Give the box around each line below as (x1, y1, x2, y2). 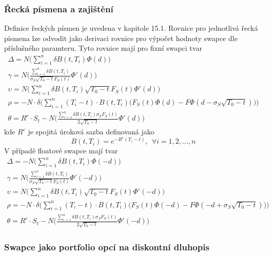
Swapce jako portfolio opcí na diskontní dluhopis (4, 240, 209, 253)
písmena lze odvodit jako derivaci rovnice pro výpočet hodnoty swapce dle (4, 32, 238, 43)
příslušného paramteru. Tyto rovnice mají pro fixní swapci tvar (4, 43, 202, 53)
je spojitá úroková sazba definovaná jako (28, 126, 154, 137)
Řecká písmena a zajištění (4, 2, 113, 15)
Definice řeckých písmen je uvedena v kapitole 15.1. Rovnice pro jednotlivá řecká (4, 23, 258, 33)
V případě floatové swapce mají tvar (4, 145, 118, 156)
